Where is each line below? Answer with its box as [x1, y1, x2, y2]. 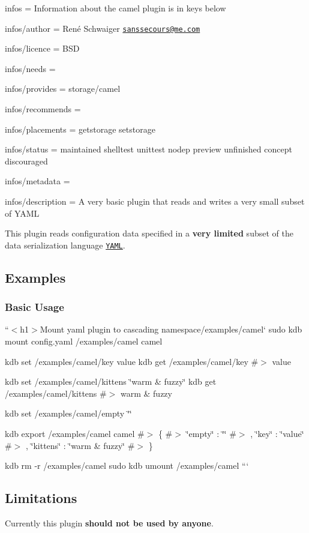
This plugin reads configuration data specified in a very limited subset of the [5, 227, 293, 239]
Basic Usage [5, 300, 64, 315]
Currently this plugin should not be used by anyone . [5, 516, 214, 529]
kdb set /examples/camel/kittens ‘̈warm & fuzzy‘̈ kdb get [5, 375, 217, 388]
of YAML [5, 206, 40, 219]
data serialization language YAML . [5, 238, 125, 251]
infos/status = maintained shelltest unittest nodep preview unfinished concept [5, 143, 292, 155]
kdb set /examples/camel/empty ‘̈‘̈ [5, 407, 132, 420]
